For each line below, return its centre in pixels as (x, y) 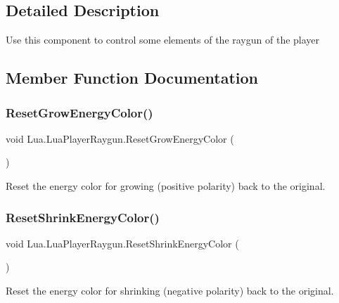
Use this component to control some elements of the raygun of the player (163, 40)
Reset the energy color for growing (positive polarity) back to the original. (166, 185)
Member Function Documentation (132, 78)
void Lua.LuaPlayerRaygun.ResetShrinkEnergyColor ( (122, 243)
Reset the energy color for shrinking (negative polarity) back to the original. (170, 290)
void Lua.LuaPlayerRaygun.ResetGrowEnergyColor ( (120, 138)
